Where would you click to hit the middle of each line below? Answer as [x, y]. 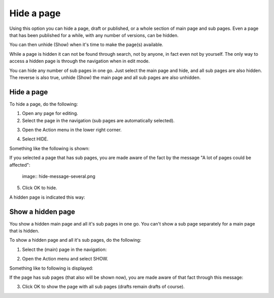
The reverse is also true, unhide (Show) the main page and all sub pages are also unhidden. [105, 77]
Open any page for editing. [50, 114]
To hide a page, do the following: [44, 104]
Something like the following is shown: [49, 148]
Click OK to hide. [40, 188]
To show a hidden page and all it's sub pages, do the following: [75, 240]
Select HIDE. [35, 139]
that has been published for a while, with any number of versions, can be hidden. [94, 35]
